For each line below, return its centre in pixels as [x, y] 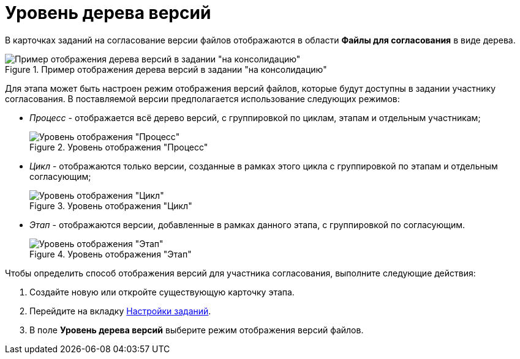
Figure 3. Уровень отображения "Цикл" [111, 205]
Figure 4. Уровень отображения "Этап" [111, 254]
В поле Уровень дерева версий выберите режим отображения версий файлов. [197, 330]
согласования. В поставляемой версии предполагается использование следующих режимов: [202, 98]
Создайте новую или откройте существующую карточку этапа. [162, 292]
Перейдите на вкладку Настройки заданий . [120, 311]
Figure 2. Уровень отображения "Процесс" [119, 147]
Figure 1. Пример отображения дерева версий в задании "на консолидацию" [166, 69]
